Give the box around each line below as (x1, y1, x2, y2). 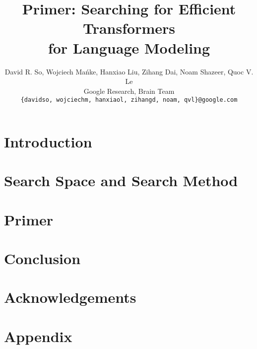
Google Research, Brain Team (83, 85, 175, 96)
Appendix (4, 326, 72, 346)
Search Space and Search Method (4, 170, 238, 191)
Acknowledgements (4, 287, 136, 307)
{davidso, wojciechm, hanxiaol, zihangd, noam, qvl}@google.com (20, 96, 238, 104)
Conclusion (4, 248, 81, 269)
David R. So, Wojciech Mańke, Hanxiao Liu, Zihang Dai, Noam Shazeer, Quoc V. (4, 66, 254, 76)
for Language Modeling (48, 37, 210, 58)
